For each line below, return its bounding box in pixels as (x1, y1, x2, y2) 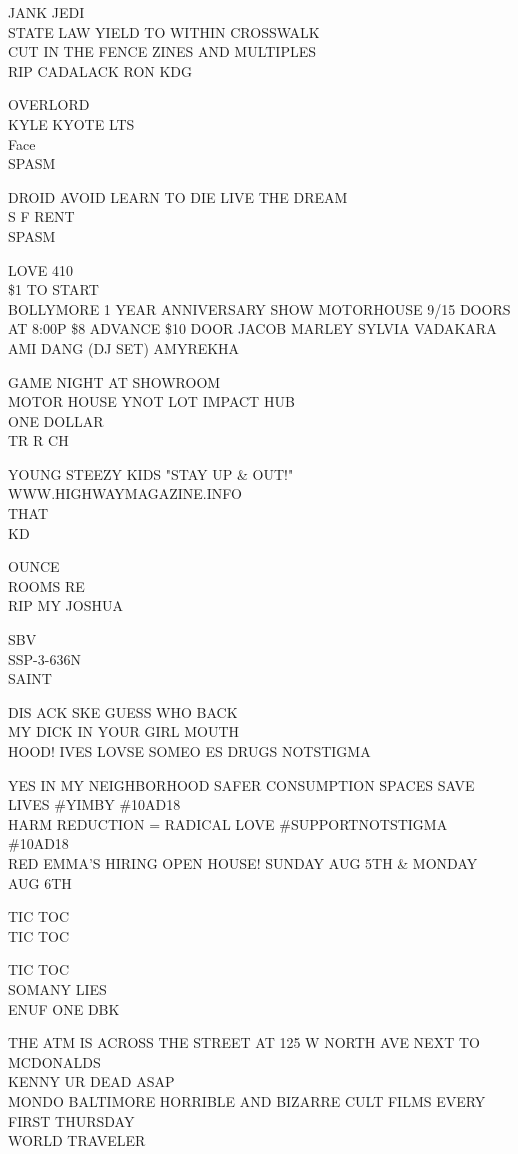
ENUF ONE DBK (8, 998, 120, 1019)
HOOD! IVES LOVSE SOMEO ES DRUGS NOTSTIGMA (8, 741, 371, 761)
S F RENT (8, 206, 75, 227)
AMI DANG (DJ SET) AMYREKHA (8, 337, 240, 358)
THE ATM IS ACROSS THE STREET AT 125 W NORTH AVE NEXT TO (8, 1032, 480, 1053)
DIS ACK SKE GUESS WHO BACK (8, 701, 238, 722)
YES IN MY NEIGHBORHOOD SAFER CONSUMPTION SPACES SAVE (8, 774, 475, 795)
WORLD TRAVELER (8, 1130, 146, 1151)
